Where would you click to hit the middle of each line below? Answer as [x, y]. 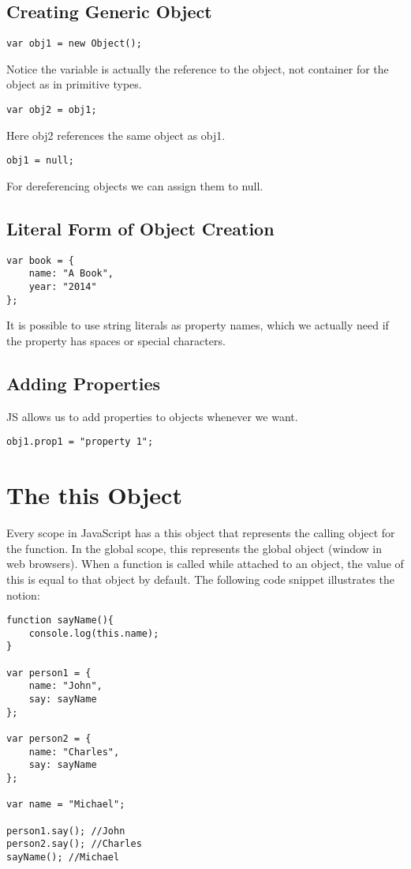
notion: [23, 594]
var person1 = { [49, 673]
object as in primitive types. [74, 84]
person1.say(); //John [66, 831]
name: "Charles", [74, 752]
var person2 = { [49, 739]
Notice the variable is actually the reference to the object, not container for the [198, 68]
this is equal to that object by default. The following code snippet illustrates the [201, 579]
